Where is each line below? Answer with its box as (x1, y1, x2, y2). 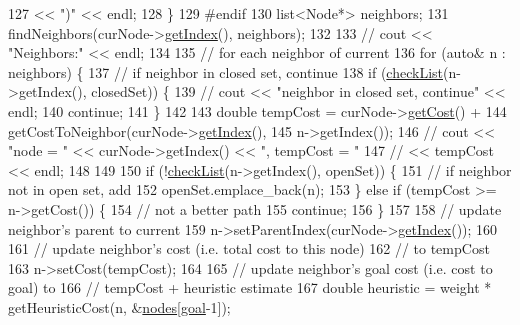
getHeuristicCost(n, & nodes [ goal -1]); (8, 296, 231, 317)
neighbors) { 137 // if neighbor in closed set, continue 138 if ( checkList (8, 61, 443, 82)
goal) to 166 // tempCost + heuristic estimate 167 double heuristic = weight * (8, 277, 492, 298)
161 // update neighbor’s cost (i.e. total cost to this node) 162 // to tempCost (8, 238, 490, 259)
